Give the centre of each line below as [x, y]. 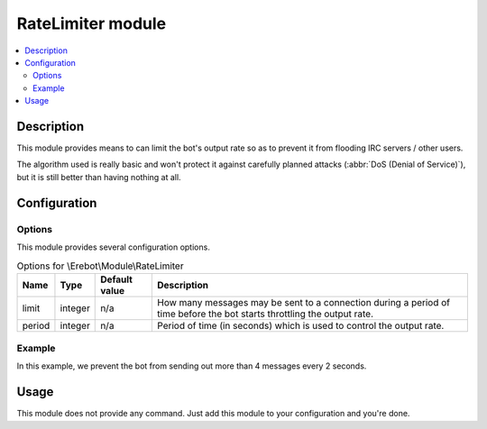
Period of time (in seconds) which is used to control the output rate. [301, 325]
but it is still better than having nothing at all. [99, 177]
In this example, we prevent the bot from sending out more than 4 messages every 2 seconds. [192, 366]
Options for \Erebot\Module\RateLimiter [100, 266]
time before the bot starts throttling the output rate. [266, 314]
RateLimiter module [92, 23]
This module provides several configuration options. [114, 247]
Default [116, 279]
